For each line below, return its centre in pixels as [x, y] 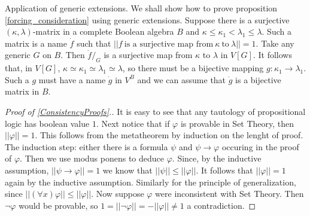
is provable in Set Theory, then [237, 123]
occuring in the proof [260, 146]
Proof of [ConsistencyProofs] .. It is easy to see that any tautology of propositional [155, 111]
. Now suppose [118, 194]
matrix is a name [36, 43]
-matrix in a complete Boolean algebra [103, 31]
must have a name [72, 79]
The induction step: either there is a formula [86, 146]
